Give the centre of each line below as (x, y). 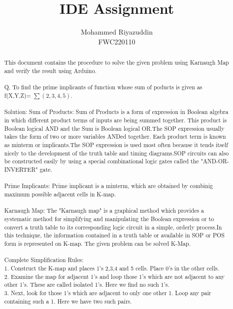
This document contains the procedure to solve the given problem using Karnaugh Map (116, 62)
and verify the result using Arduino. (50, 70)
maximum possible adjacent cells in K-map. (60, 194)
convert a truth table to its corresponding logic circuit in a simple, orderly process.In (113, 227)
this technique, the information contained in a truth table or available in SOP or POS (114, 235)
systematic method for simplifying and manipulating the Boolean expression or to (109, 218)
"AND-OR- (215, 161)
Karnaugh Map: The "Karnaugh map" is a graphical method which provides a (104, 211)
